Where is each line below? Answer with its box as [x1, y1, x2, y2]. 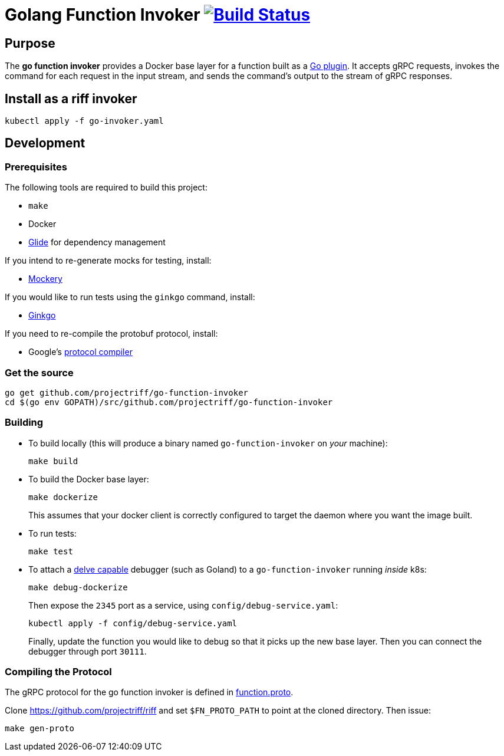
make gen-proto [5, 724, 75, 734]
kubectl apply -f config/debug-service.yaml [28, 618, 238, 628]
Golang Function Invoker [5, 5, 200, 25]
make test [28, 546, 73, 556]
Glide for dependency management [28, 237, 166, 248]
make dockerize [28, 492, 98, 502]
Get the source [5, 366, 74, 379]
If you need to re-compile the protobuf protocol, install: [5, 328, 218, 339]
